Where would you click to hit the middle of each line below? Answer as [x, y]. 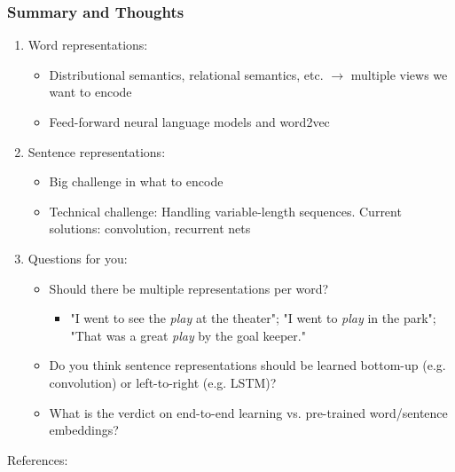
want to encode [90, 92]
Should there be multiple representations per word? [189, 288]
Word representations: [88, 45]
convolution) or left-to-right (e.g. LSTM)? [163, 382]
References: [38, 459]
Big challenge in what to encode [136, 181]
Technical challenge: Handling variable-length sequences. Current [225, 211]
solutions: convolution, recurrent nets [150, 228]
